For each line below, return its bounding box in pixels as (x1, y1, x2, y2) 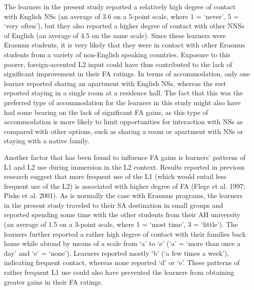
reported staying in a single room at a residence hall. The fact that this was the (4, 88, 243, 98)
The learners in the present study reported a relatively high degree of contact (4, 1, 236, 11)
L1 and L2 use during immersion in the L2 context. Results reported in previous (4, 161, 245, 172)
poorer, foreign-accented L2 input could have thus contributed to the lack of (4, 59, 232, 69)
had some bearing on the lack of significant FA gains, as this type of (4, 107, 208, 117)
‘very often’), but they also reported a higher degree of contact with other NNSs (4, 21, 245, 31)
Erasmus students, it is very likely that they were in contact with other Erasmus (4, 40, 245, 50)
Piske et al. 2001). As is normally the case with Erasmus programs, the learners (4, 190, 243, 201)
